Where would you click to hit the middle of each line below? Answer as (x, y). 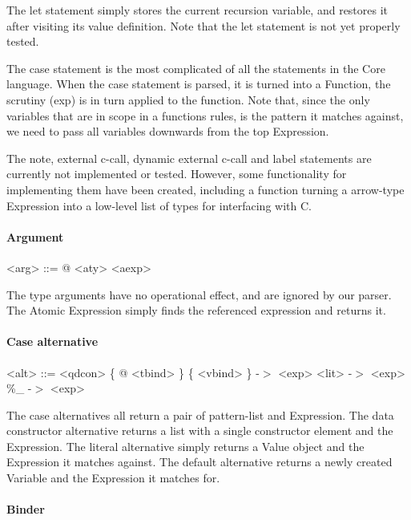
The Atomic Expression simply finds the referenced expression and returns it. (196, 310)
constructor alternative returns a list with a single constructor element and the (200, 431)
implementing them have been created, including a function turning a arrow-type (205, 189)
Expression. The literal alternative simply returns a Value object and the (185, 446)
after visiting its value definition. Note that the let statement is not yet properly (203, 25)
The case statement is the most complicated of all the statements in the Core (196, 68)
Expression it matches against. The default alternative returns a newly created (199, 462)
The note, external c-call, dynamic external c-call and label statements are (189, 158)
